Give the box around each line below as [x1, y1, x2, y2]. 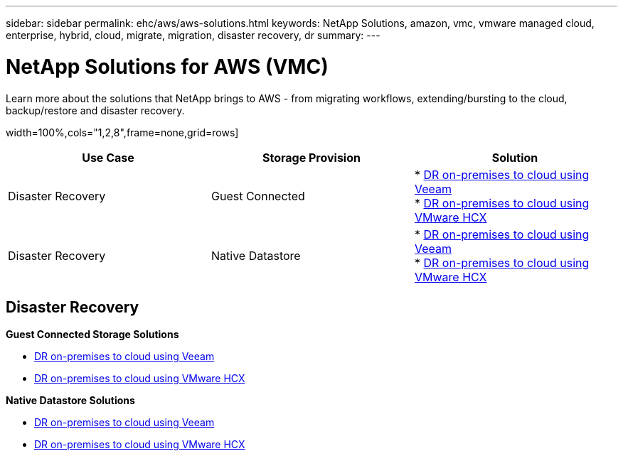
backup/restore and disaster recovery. [6, 104, 185, 116]
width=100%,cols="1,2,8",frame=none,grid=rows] [6, 126, 239, 139]
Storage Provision [262, 150, 361, 165]
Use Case [82, 150, 134, 165]
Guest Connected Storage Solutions [6, 328, 179, 341]
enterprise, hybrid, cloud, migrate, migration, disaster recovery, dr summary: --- [6, 29, 380, 41]
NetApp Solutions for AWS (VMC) [6, 54, 329, 79]
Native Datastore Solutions [6, 394, 135, 407]
